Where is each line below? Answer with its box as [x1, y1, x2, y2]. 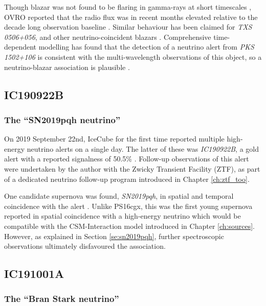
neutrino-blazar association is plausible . [4, 61, 130, 72]
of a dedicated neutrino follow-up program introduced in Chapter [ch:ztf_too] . [4, 173, 250, 184]
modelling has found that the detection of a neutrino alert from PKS [38, 41, 254, 52]
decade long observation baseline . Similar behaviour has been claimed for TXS [4, 21, 252, 32]
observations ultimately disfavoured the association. [4, 241, 166, 251]
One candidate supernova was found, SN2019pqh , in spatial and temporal [4, 191, 234, 201]
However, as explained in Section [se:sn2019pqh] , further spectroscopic [4, 230, 224, 241]
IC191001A [4, 266, 64, 281]
